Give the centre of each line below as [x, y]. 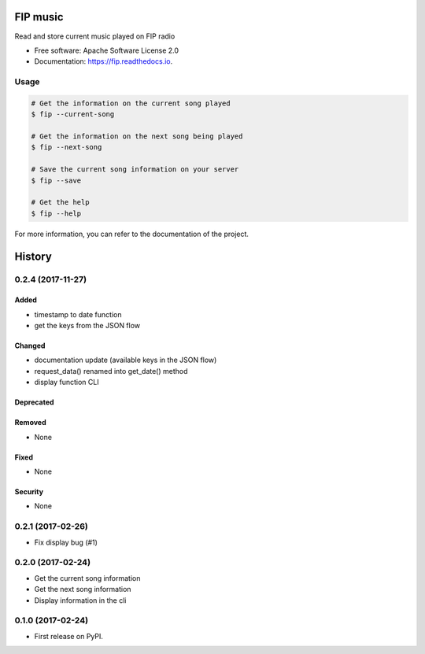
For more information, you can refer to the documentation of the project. [132, 234]
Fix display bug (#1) [66, 542]
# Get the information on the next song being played [137, 137]
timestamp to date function [78, 314]
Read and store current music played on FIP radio [95, 36]
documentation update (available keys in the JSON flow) [126, 360]
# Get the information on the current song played [131, 103]
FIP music [39, 17]
